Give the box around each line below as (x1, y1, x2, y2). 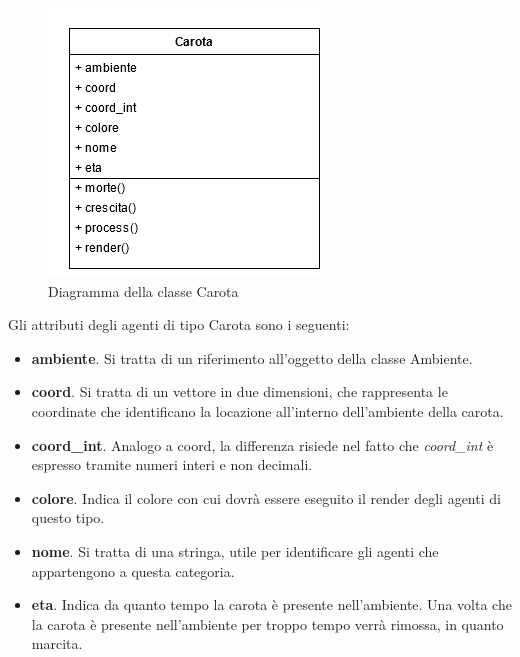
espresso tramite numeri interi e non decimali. (31, 454, 313, 475)
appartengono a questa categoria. (31, 560, 235, 581)
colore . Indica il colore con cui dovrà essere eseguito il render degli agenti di (31, 487, 501, 508)
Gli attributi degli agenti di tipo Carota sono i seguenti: (8, 314, 350, 335)
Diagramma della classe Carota (48, 280, 239, 301)
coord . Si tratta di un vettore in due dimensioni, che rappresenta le (31, 381, 448, 402)
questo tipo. (31, 507, 105, 528)
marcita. (31, 633, 83, 654)
